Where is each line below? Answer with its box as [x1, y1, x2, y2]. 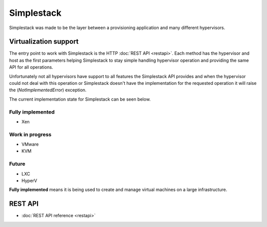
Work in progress [9, 131, 52, 138]
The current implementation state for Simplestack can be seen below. [9, 96, 151, 102]
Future [9, 160, 26, 167]
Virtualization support [9, 38, 79, 46]
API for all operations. [9, 64, 53, 70]
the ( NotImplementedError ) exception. [9, 87, 87, 93]
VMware [21, 141, 39, 148]
